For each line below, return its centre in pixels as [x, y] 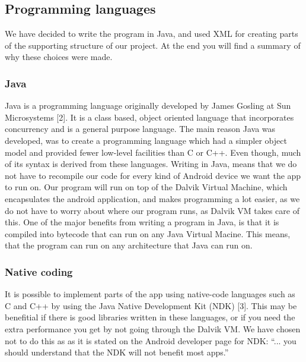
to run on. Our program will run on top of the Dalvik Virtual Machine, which [146, 187]
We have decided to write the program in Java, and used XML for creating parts [152, 34]
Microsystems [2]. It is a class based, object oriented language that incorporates [149, 117]
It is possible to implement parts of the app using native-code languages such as [150, 294]
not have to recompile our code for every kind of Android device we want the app [153, 175]
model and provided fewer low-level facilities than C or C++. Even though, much [153, 152]
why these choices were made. [59, 57]
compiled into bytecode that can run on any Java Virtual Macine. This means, [148, 233]
